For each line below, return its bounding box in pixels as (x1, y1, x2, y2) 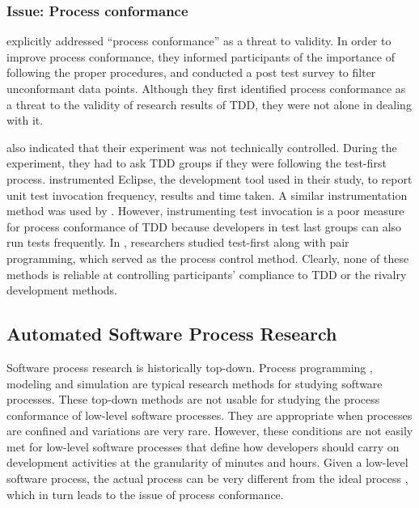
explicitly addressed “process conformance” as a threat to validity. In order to (6, 32, 391, 49)
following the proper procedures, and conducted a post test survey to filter (6, 64, 376, 81)
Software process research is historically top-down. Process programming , (6, 358, 373, 375)
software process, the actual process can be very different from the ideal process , (6, 470, 408, 487)
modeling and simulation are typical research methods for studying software (6, 375, 383, 392)
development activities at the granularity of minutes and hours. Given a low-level (6, 454, 408, 471)
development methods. (6, 282, 117, 298)
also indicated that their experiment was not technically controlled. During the (6, 138, 397, 155)
